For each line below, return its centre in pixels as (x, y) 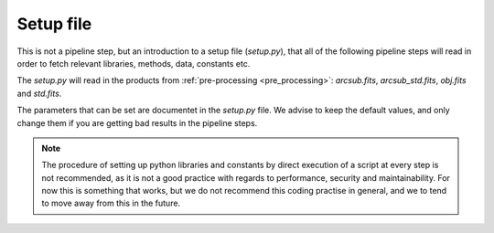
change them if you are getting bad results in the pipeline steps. (137, 122)
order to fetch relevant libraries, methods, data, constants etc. (134, 63)
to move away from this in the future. (111, 203)
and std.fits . (39, 93)
